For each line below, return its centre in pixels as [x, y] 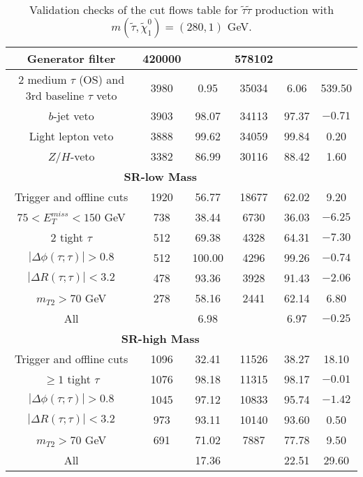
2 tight [67, 237]
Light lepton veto [71, 136]
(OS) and [102, 79]
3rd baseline [55, 95]
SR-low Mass [160, 176]
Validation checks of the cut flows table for [133, 9]
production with [295, 9]
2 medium [43, 79]
